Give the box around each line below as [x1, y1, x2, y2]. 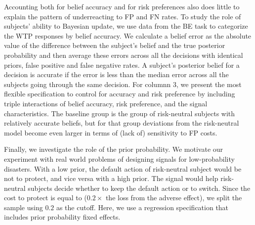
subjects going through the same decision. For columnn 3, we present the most [4, 79, 242, 89]
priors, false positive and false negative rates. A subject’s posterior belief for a [4, 59, 240, 70]
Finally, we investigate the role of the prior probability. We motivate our [4, 144, 223, 154]
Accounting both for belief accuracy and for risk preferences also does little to [4, 1, 240, 11]
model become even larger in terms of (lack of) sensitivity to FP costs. [4, 127, 217, 137]
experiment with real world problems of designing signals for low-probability [4, 153, 235, 164]
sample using [4, 202, 43, 212]
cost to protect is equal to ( [4, 192, 87, 203]
